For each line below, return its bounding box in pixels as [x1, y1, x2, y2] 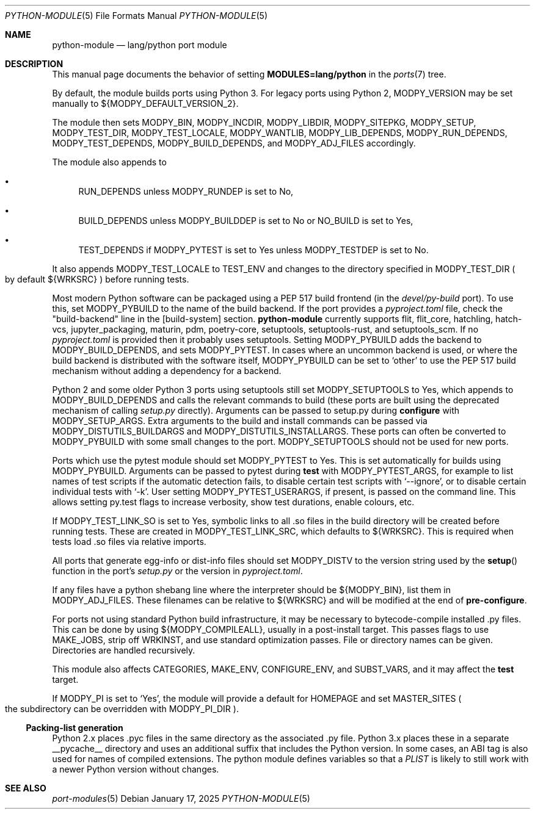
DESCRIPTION [5, 59, 64, 69]
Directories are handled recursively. [52, 645, 195, 655]
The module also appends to [52, 157, 167, 167]
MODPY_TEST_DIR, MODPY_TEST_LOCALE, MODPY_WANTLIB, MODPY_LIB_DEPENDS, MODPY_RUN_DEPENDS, [52, 128, 508, 138]
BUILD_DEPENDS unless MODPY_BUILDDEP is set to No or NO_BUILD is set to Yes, [78, 215, 413, 226]
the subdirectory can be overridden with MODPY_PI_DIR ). [5, 704, 239, 714]
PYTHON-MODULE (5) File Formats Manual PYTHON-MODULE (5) [5, 10, 268, 21]
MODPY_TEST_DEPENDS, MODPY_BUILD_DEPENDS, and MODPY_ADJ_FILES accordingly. [52, 138, 416, 148]
